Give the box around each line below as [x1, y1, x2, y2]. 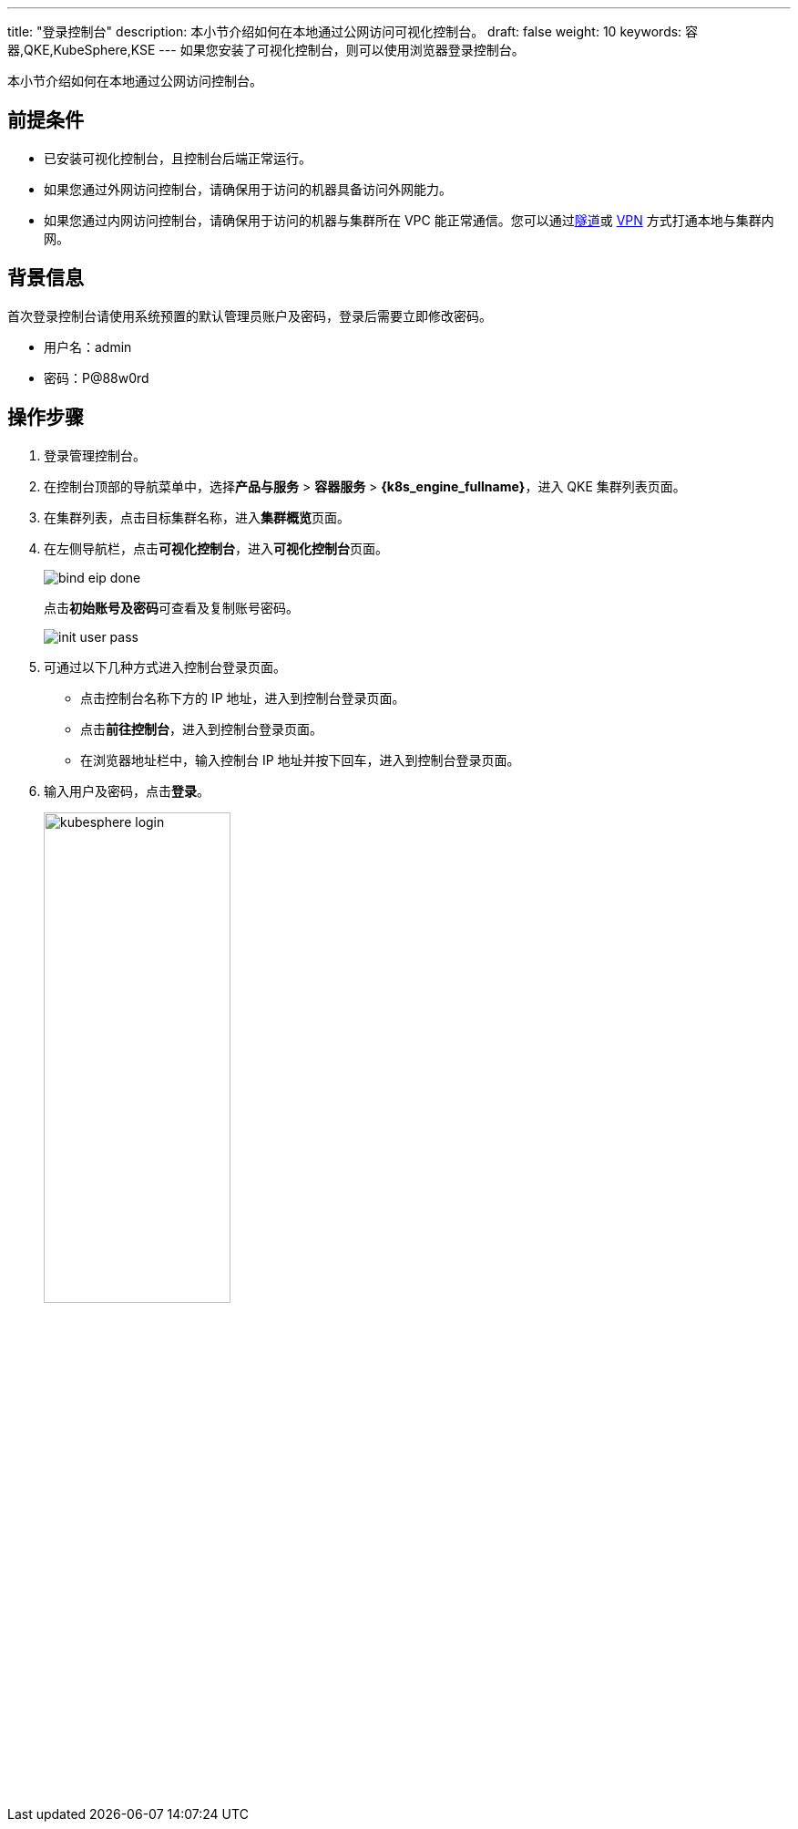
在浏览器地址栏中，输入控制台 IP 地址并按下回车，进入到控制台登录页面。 [80, 751, 520, 768]
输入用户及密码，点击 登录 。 [44, 782, 210, 799]
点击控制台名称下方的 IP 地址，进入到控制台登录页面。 [80, 689, 405, 706]
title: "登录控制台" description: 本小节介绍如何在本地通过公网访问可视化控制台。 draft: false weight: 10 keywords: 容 [7, 24, 699, 39]
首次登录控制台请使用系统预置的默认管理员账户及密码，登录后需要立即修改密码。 [7, 307, 492, 324]
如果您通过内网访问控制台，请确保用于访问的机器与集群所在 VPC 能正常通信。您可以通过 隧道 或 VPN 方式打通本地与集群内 [44, 212, 774, 228]
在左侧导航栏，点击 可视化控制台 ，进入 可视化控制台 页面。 [44, 540, 388, 556]
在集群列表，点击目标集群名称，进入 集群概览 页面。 [44, 509, 350, 525]
